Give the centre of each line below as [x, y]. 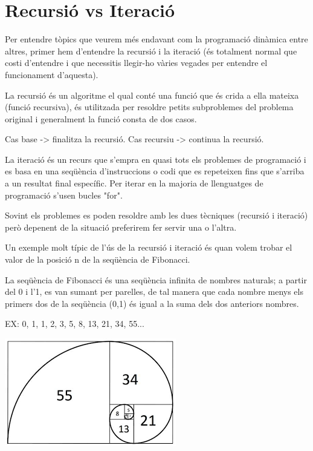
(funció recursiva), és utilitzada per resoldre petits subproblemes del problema [149, 107]
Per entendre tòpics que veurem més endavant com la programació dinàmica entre [156, 39]
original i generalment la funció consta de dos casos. [101, 118]
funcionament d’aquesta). [52, 74]
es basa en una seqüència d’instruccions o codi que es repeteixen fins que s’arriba [155, 171]
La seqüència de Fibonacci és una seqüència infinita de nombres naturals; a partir [156, 279]
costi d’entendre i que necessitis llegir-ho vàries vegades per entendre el [136, 63]
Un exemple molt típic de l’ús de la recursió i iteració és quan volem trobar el [149, 247]
